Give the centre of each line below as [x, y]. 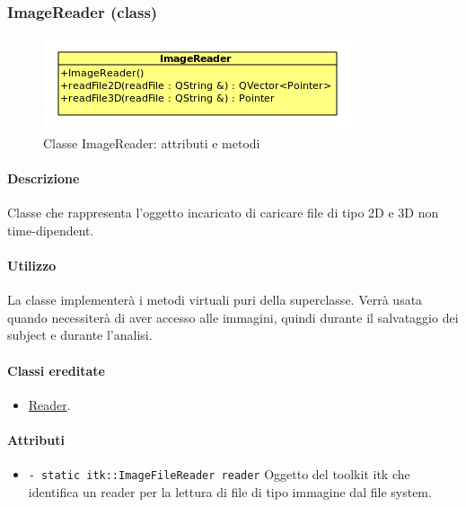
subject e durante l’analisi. [80, 335]
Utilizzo [32, 265]
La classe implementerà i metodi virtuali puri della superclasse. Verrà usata [215, 300]
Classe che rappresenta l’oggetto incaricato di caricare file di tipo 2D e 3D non [223, 213]
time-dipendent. [51, 230]
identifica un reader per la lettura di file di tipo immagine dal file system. [230, 491]
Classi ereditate [56, 370]
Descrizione [44, 178]
